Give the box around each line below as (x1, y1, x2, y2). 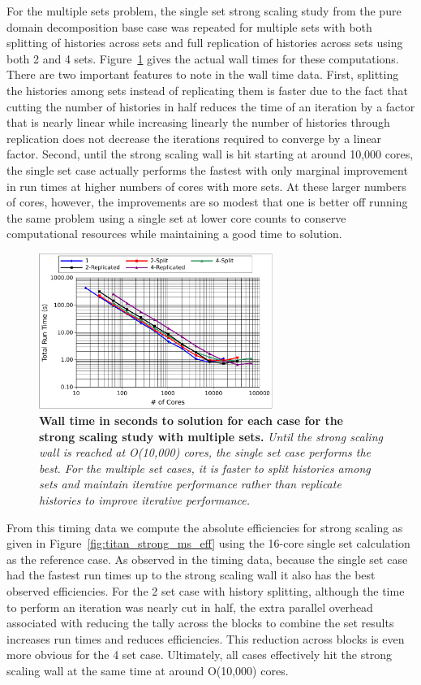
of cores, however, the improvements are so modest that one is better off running (6, 193, 408, 210)
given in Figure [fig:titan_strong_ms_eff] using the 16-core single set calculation (6, 535, 410, 552)
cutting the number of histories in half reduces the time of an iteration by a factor (6, 98, 415, 115)
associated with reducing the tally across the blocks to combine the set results (6, 614, 394, 631)
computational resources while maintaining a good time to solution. (6, 225, 342, 242)
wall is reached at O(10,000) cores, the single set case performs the (39, 444, 372, 461)
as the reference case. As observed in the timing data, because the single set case (6, 550, 408, 567)
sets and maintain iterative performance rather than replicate (39, 475, 342, 492)
